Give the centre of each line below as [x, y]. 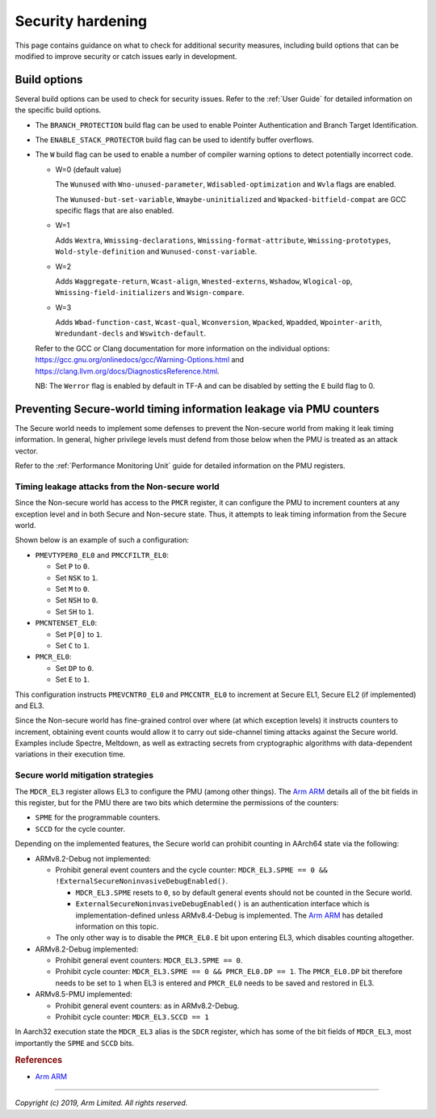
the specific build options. [58, 110]
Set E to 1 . [73, 680]
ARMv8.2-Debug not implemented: [93, 859]
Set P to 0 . [73, 567]
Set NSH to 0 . [77, 600]
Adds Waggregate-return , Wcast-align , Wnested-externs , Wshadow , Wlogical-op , [204, 281]
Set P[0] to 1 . [79, 634]
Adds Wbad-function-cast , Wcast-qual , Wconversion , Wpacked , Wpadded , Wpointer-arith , [219, 323]
